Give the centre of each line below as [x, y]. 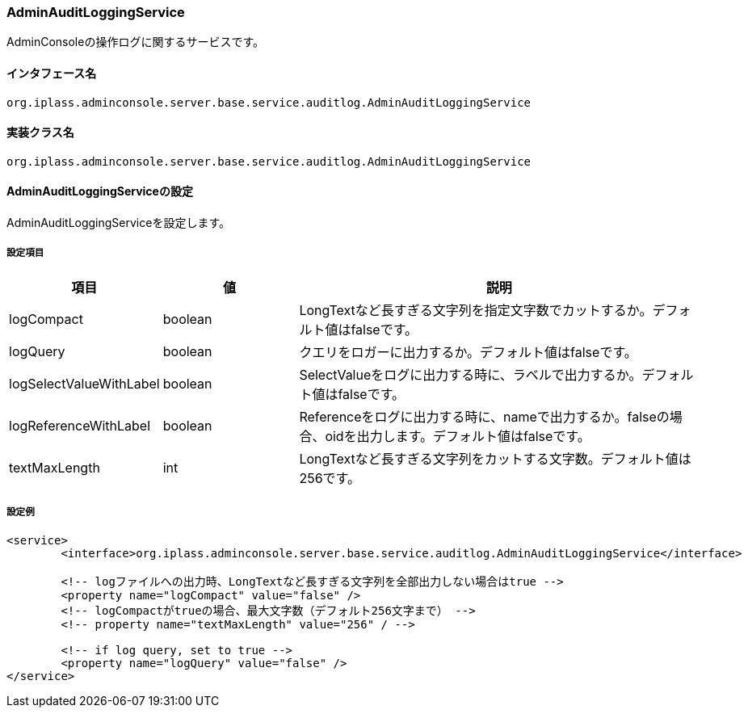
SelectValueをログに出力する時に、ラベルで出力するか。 [471, 374]
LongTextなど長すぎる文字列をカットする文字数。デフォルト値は [495, 458]
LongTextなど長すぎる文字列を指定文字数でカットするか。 [476, 310]
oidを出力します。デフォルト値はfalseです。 [458, 436]
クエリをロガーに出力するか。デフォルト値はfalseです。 [468, 352]
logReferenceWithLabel [80, 425]
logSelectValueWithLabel [84, 383]
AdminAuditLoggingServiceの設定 [100, 191]
